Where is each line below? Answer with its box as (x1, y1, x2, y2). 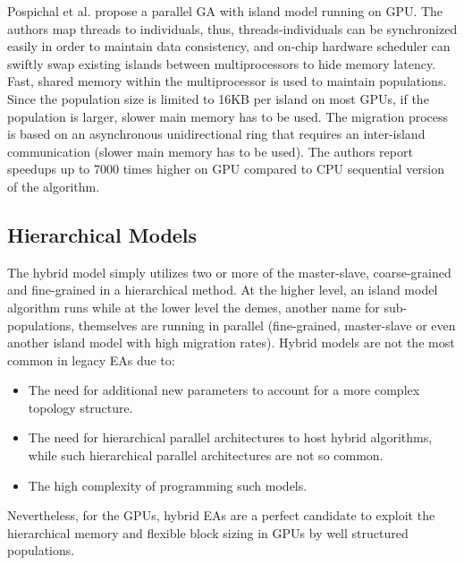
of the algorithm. (7, 176, 100, 195)
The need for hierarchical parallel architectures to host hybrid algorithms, (28, 428, 433, 447)
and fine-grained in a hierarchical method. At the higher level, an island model (7, 280, 438, 299)
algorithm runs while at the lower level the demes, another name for (7, 297, 380, 316)
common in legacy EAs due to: (7, 350, 175, 369)
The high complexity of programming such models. (28, 475, 308, 494)
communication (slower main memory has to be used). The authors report (7, 141, 413, 160)
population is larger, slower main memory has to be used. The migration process (7, 107, 449, 125)
